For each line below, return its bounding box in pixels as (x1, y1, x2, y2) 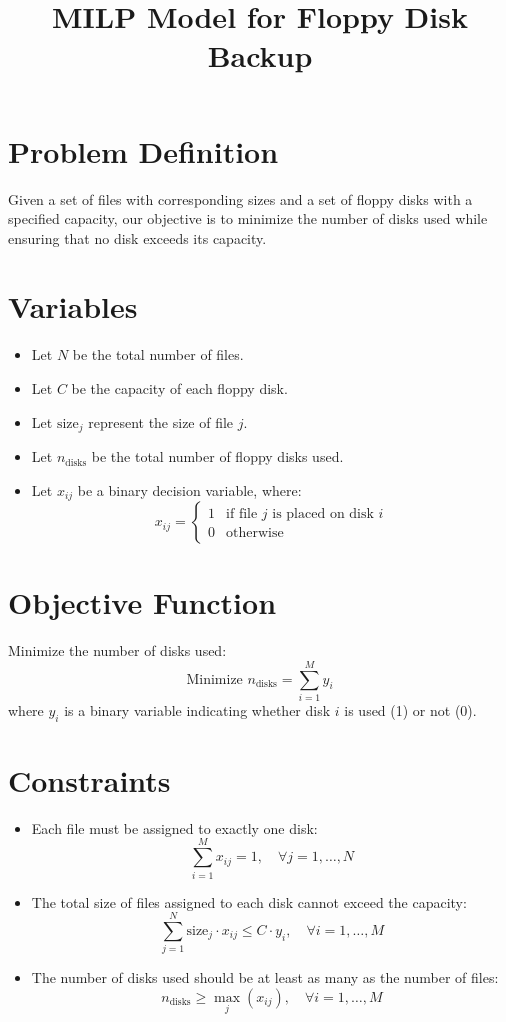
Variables (8, 286, 138, 327)
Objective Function (8, 582, 277, 623)
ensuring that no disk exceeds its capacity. (8, 227, 267, 248)
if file (226, 507, 258, 522)
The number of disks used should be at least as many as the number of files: (31, 967, 499, 988)
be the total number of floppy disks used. (91, 446, 344, 467)
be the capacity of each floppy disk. (71, 378, 288, 398)
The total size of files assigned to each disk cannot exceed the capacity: (31, 891, 467, 912)
